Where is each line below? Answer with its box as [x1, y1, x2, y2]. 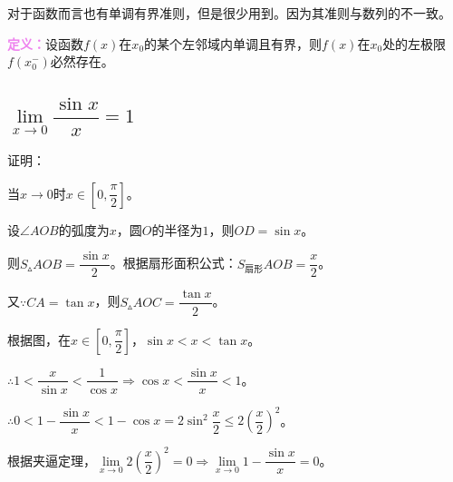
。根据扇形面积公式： [110, 253, 237, 272]
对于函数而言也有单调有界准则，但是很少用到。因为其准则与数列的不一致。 [7, 4, 451, 22]
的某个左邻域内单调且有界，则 [144, 34, 323, 53]
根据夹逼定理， [7, 450, 96, 469]
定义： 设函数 [7, 34, 83, 53]
